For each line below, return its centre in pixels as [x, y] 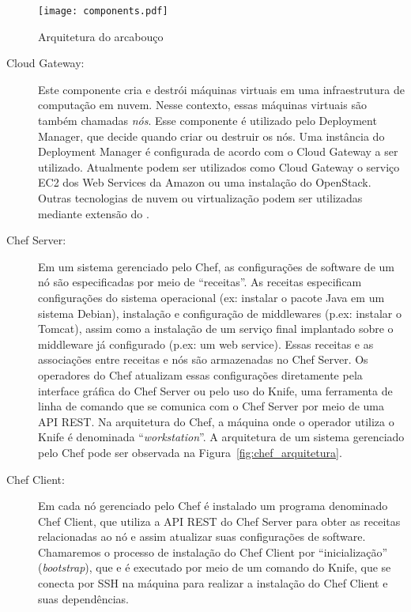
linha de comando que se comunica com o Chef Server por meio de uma [211, 406]
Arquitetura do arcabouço [101, 36]
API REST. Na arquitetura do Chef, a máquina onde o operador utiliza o [216, 421]
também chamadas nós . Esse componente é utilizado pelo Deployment [207, 121]
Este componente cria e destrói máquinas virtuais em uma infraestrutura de [221, 89]
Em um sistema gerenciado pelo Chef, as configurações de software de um [216, 266]
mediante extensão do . [94, 213]
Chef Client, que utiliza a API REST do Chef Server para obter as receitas [219, 521]
